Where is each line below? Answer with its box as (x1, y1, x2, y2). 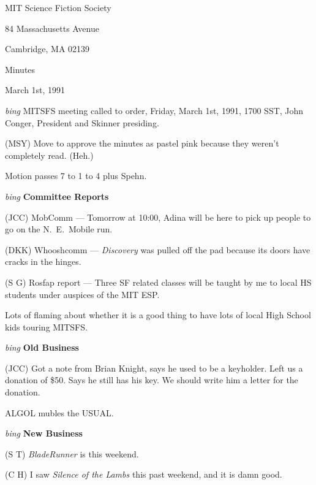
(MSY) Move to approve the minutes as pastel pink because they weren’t (5, 137, 279, 150)
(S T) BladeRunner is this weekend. (5, 447, 139, 460)
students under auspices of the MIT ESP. (5, 288, 160, 300)
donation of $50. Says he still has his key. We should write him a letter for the (5, 373, 298, 386)
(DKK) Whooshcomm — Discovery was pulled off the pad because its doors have (5, 243, 310, 256)
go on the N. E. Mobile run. (5, 223, 113, 235)
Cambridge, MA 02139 (5, 42, 90, 55)
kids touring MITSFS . (5, 320, 88, 333)
